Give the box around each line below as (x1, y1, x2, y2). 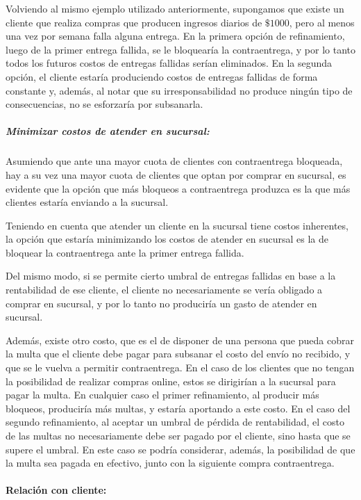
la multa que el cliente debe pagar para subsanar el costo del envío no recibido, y (6, 346, 351, 361)
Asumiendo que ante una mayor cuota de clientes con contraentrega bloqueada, (6, 154, 343, 168)
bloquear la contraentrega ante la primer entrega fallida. (6, 245, 244, 259)
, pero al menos (289, 15, 355, 29)
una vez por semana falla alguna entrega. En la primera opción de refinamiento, (6, 29, 345, 43)
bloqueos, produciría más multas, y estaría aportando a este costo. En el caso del (6, 401, 351, 415)
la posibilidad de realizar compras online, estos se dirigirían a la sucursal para (6, 373, 336, 388)
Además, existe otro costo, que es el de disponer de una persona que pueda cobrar (6, 332, 354, 347)
